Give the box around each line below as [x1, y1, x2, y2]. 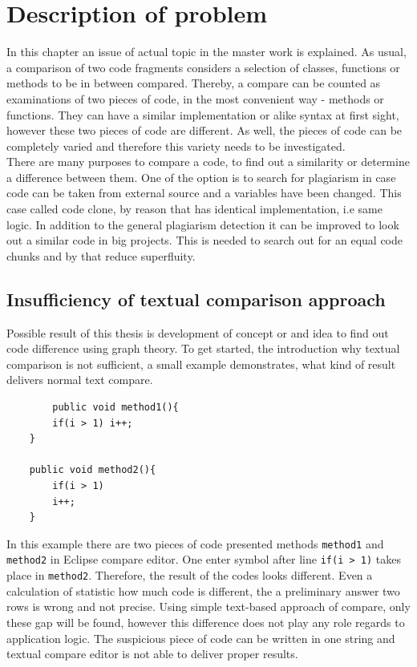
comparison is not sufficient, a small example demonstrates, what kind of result [6, 355, 396, 372]
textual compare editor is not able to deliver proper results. [6, 645, 298, 662]
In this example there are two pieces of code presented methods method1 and [6, 535, 384, 552]
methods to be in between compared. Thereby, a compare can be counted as [6, 75, 381, 91]
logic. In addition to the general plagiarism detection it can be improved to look [6, 216, 399, 232]
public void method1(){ [52, 402, 179, 414]
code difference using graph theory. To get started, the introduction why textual [6, 340, 400, 357]
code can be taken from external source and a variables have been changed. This [6, 184, 402, 201]
